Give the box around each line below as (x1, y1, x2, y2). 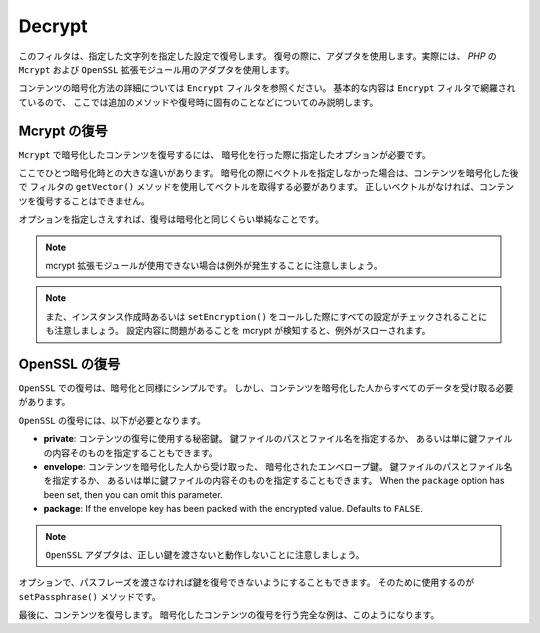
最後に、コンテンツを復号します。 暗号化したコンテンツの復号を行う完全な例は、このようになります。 (18, 609, 440, 621)
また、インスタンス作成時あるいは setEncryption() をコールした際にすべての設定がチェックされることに (45, 310, 488, 322)
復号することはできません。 (35, 195, 150, 207)
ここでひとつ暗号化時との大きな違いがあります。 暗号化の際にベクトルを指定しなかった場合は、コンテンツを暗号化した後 (18, 167, 519, 179)
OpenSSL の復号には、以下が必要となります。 (18, 414, 207, 426)
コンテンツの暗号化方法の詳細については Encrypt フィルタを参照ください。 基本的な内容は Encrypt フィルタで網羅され (18, 82, 516, 94)
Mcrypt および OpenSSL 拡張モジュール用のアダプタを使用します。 (18, 63, 295, 75)
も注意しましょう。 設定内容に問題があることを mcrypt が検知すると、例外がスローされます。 (45, 325, 431, 337)
